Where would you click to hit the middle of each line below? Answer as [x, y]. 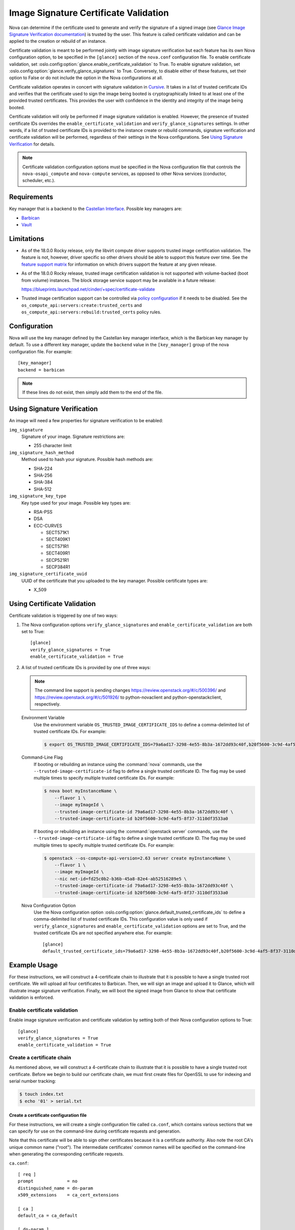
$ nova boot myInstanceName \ [80, 791]
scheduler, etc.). [39, 181]
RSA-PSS [43, 512]
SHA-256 [43, 475]
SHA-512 [43, 489]
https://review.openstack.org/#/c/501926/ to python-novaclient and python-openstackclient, [128, 697]
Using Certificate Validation [52, 604]
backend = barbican [41, 370]
